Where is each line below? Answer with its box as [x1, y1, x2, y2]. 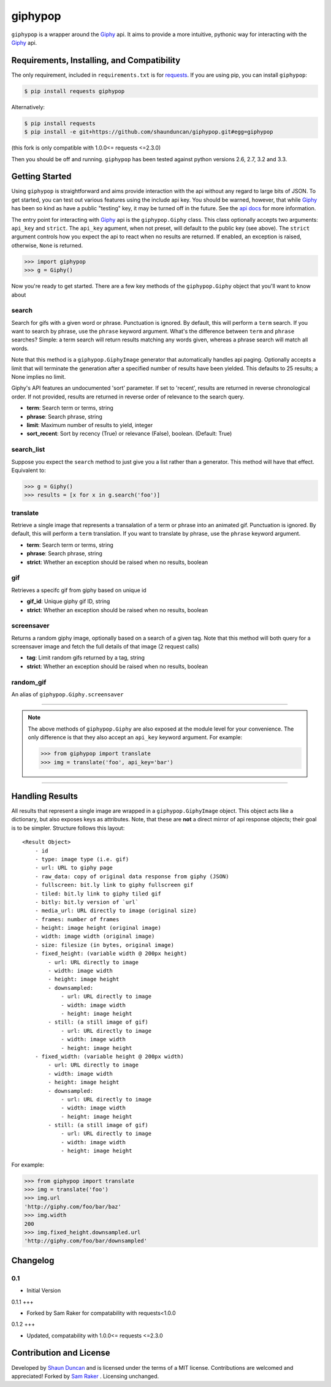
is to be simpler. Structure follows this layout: [11, 824, 125, 832]
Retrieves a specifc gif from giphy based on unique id [11, 586, 146, 594]
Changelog [11, 1255, 55, 1266]
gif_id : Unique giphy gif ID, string [26, 598, 110, 605]
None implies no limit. [11, 373, 66, 381]
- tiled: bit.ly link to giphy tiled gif [34, 890, 162, 897]
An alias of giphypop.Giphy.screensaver [11, 690, 124, 698]
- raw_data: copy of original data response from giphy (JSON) [34, 873, 229, 880]
